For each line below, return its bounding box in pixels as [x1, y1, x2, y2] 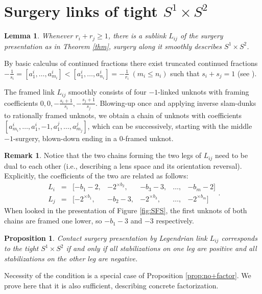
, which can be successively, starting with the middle [87, 120, 252, 131]
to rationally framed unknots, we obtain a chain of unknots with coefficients [4, 110, 242, 121]
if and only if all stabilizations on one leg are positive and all [66, 243, 257, 254]
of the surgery [180, 30, 223, 41]
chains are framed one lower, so [4, 215, 102, 226]
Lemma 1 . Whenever [4, 30, 73, 41]
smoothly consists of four [68, 86, 147, 97]
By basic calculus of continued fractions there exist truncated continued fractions [4, 58, 258, 69]
